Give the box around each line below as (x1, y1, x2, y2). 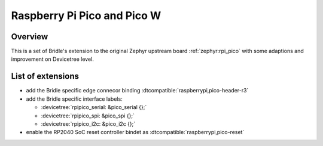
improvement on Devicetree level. (11, 55, 94, 63)
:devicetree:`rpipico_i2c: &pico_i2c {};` (41, 120, 136, 128)
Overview (11, 32, 48, 42)
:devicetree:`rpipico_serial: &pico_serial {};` (41, 104, 147, 111)
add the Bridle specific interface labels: (26, 95, 123, 102)
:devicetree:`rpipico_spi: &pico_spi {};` (41, 112, 135, 119)
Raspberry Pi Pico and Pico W (11, 9, 161, 22)
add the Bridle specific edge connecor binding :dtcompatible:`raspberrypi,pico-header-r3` (26, 87, 249, 94)
